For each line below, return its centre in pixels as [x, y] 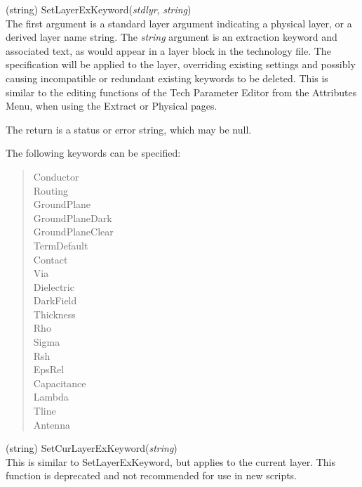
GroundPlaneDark [73, 217]
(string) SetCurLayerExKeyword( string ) [92, 448]
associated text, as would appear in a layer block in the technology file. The [168, 50]
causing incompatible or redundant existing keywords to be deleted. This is [167, 78]
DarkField [55, 300]
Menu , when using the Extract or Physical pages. [112, 106]
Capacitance [60, 383]
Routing [51, 190]
